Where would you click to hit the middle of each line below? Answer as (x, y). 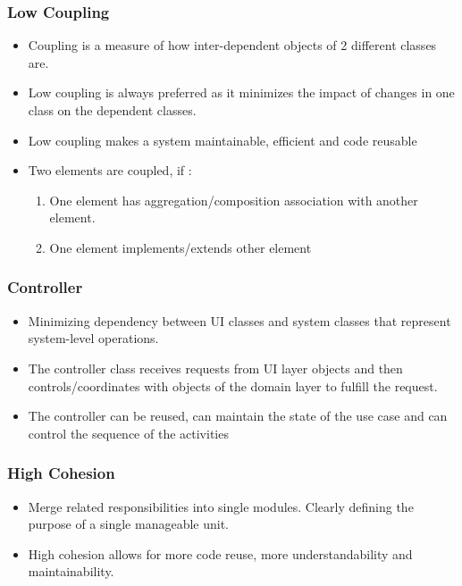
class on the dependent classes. (112, 110)
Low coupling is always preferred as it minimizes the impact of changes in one (241, 92)
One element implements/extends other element (181, 247)
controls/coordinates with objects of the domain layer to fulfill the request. (233, 385)
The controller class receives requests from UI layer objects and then (215, 368)
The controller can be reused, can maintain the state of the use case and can (238, 416)
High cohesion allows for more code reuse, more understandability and (220, 553)
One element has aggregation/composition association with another (234, 200)
